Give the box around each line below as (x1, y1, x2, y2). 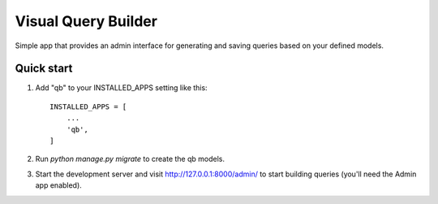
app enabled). (35, 180, 83, 190)
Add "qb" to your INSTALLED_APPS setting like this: (35, 83, 208, 93)
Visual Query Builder (15, 12, 158, 30)
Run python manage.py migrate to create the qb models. (35, 154, 225, 164)
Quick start (15, 62, 73, 76)
